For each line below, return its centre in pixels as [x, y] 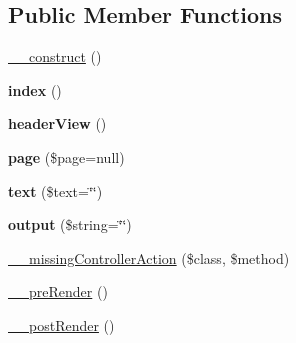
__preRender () [58, 291]
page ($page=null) [66, 156]
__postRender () [61, 324]
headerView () [57, 123]
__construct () [55, 56]
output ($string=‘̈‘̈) [70, 224]
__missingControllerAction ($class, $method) [149, 257]
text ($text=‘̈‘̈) [55, 190]
